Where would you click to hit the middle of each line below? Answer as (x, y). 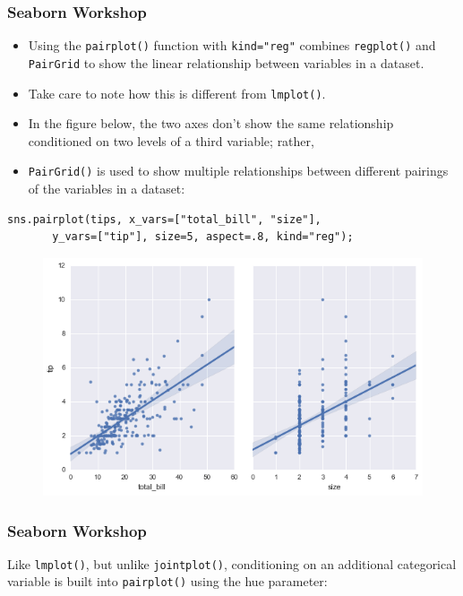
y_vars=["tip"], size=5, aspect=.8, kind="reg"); (203, 237)
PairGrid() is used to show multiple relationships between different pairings (238, 171)
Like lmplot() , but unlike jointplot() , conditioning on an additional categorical (232, 563)
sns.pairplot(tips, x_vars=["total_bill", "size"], (164, 219)
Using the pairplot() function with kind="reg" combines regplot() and (232, 45)
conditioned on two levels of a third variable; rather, (171, 140)
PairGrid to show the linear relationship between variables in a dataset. (226, 62)
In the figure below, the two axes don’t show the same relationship (211, 123)
